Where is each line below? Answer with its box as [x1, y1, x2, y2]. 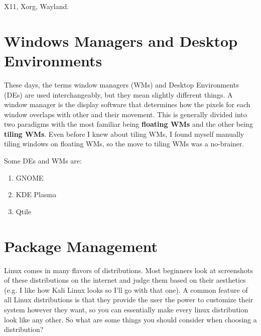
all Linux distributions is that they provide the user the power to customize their [4, 294, 253, 305]
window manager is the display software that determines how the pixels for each [4, 99, 250, 110]
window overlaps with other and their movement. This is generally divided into [4, 109, 247, 119]
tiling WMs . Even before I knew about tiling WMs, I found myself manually [4, 128, 244, 139]
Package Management [4, 235, 158, 256]
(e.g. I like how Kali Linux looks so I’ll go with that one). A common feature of [4, 284, 248, 295]
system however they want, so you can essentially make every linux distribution [4, 304, 248, 314]
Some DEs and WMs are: [4, 155, 82, 166]
